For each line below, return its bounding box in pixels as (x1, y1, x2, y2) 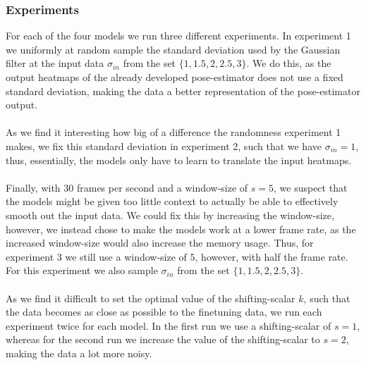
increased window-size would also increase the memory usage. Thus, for (6, 235, 314, 250)
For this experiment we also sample (6, 263, 158, 278)
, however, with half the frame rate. (195, 249, 348, 264)
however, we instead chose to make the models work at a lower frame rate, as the (6, 221, 356, 236)
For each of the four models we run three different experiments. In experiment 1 (6, 28, 351, 43)
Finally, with (6, 180, 61, 194)
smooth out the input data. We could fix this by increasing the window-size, (6, 207, 334, 222)
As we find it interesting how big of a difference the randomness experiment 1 (6, 125, 341, 140)
